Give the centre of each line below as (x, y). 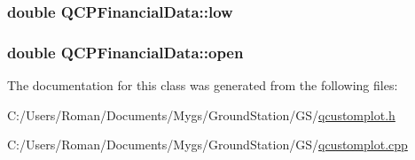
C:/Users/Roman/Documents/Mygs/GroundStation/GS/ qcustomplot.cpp (207, 145)
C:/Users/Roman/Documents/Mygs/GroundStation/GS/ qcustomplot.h (201, 114)
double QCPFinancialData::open (125, 52)
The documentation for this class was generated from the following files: (203, 85)
